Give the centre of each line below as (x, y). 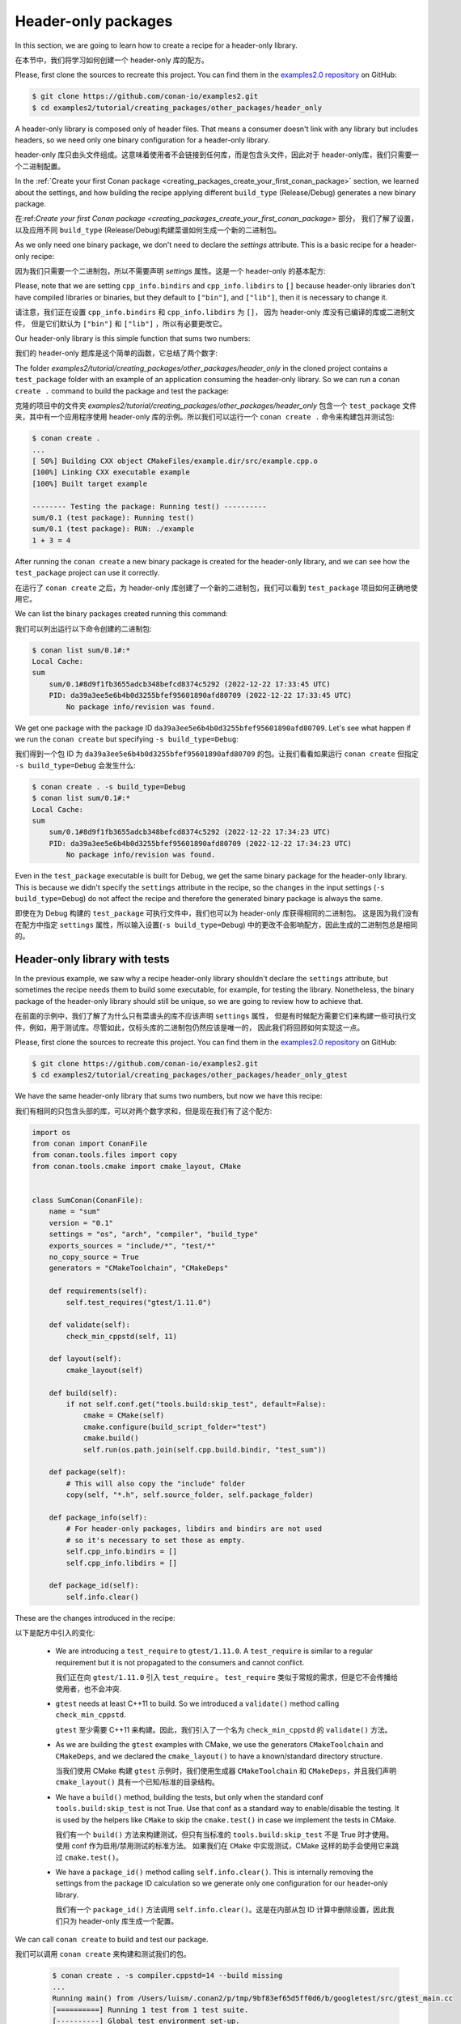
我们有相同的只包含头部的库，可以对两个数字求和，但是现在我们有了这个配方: (144, 1111)
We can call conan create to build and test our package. (112, 1940)
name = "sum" (75, 1212)
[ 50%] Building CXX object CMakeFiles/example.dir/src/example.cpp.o (175, 461)
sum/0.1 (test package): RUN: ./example (113, 529)
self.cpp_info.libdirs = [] (122, 1563)
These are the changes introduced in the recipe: (95, 1618)
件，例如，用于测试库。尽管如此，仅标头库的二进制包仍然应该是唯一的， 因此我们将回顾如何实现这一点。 (189, 1027)
